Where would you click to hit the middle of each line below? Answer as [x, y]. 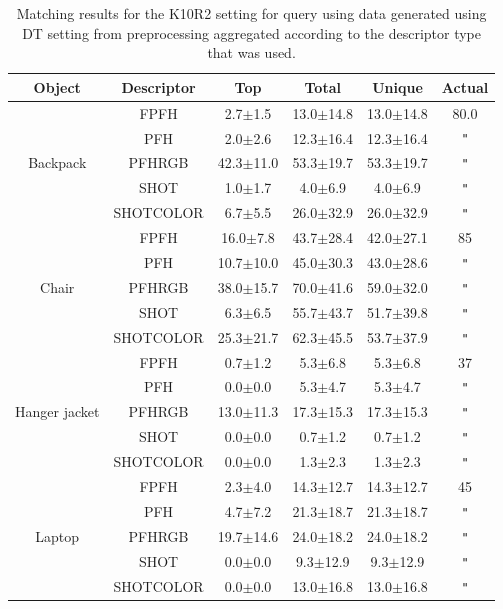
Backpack [57, 162]
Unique [397, 86]
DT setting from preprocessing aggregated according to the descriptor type [252, 32]
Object [57, 86]
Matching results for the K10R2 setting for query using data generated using [251, 13]
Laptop [57, 535]
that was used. [251, 52]
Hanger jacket [57, 411]
